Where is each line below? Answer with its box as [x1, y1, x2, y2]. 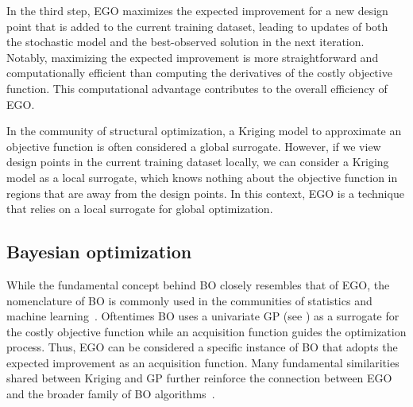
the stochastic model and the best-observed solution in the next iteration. [6, 33, 365, 50]
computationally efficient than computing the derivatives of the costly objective [6, 64, 392, 81]
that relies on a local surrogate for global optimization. [6, 200, 273, 217]
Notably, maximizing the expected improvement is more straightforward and [6, 48, 379, 65]
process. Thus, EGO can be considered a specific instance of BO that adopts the [6, 339, 398, 355]
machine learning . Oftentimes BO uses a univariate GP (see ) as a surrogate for [6, 308, 399, 324]
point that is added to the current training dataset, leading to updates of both [6, 17, 388, 34]
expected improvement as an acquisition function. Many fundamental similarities [6, 354, 399, 370]
